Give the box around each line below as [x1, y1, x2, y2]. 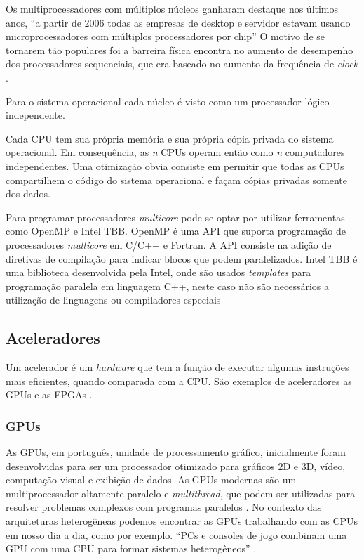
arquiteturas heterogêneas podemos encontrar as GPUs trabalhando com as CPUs [6, 514, 358, 528]
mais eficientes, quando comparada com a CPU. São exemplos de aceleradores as [6, 373, 352, 388]
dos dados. [6, 186, 50, 201]
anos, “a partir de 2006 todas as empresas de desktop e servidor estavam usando [6, 15, 351, 30]
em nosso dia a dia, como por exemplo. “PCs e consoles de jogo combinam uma [6, 527, 347, 542]
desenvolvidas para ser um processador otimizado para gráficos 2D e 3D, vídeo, [6, 458, 346, 473]
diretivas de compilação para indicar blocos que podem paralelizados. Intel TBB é [6, 251, 358, 266]
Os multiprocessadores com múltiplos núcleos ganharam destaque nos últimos [6, 1, 339, 15]
